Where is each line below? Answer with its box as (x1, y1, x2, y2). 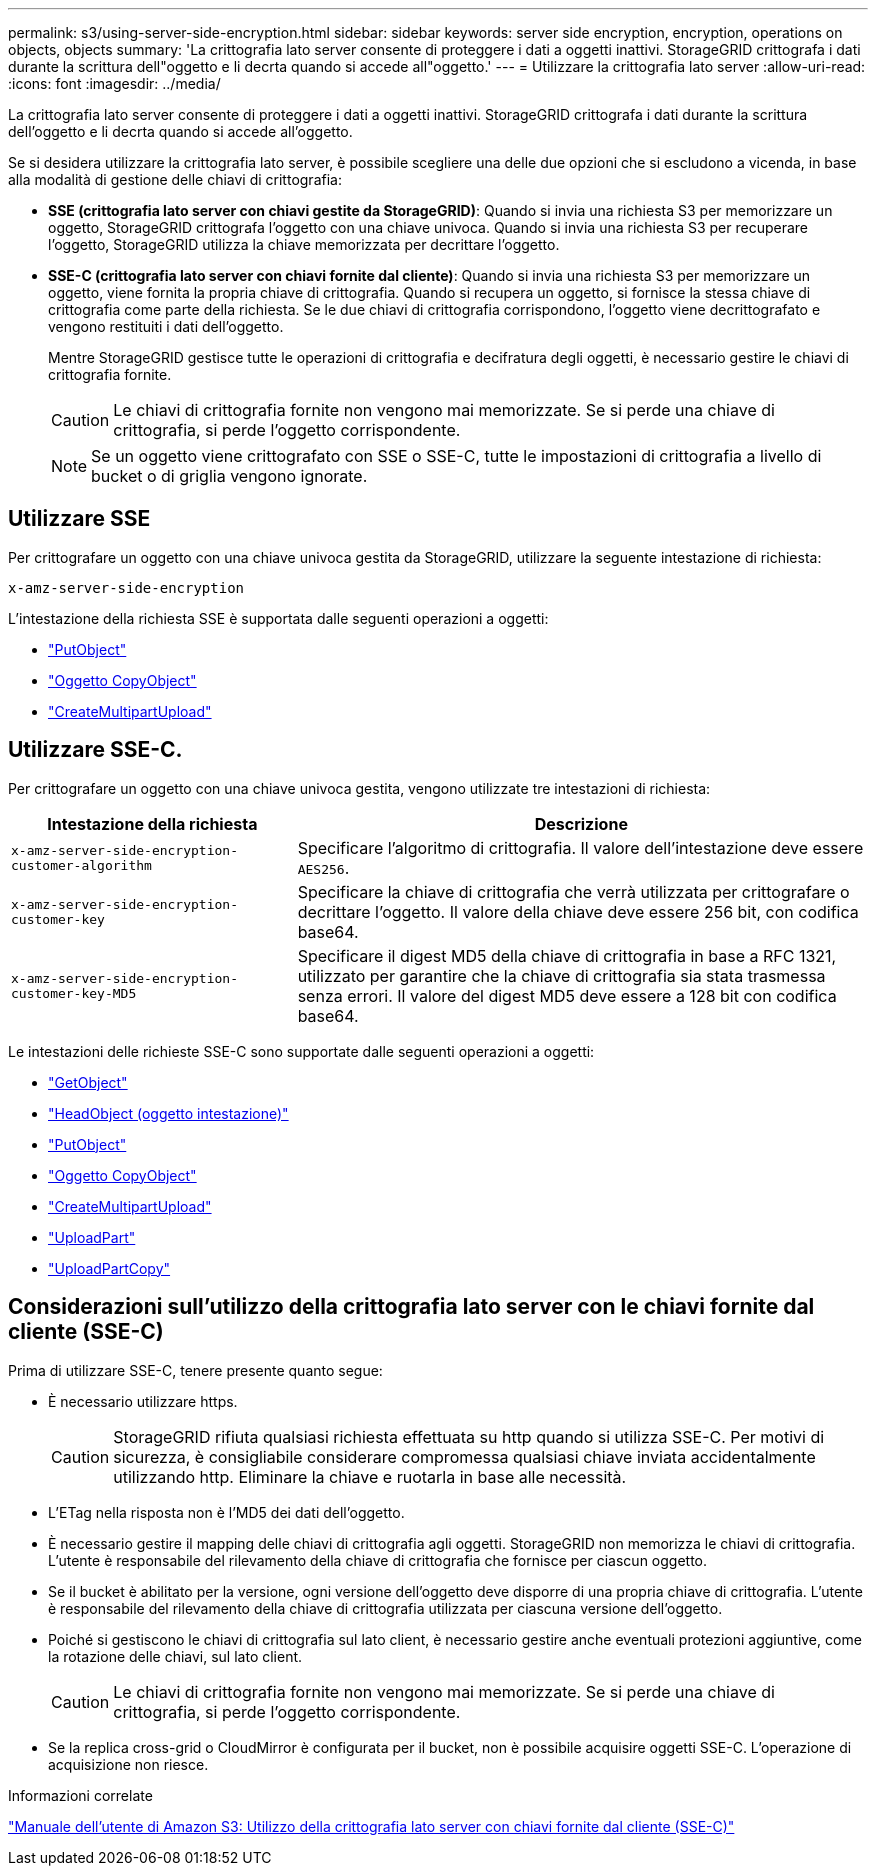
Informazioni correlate (8, 1786, 153, 1804)
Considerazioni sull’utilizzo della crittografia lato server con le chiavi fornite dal (8, 1294, 815, 1320)
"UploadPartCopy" (48, 1259, 171, 1277)
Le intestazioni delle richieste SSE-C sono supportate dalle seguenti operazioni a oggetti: (8, 1042, 595, 1060)
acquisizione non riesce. (48, 1755, 209, 1773)
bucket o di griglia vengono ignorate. (91, 466, 368, 486)
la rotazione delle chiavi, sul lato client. (48, 1647, 303, 1665)
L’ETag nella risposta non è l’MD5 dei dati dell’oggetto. (48, 1503, 405, 1521)
